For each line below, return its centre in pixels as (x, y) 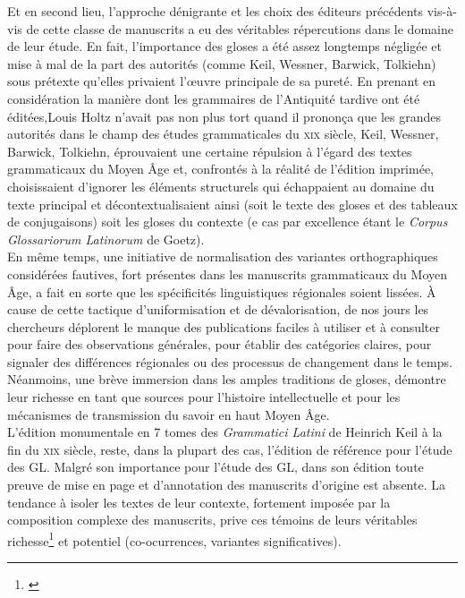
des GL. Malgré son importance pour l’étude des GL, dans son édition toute (216, 467)
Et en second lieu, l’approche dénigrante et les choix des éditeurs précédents (216, 11)
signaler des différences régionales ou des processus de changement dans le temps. (230, 361)
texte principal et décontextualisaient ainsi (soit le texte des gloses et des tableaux (232, 204)
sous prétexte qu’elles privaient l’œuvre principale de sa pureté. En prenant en (222, 81)
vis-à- (442, 11)
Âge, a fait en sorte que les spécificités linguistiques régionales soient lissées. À (222, 291)
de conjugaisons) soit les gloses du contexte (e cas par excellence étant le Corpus (228, 222)
